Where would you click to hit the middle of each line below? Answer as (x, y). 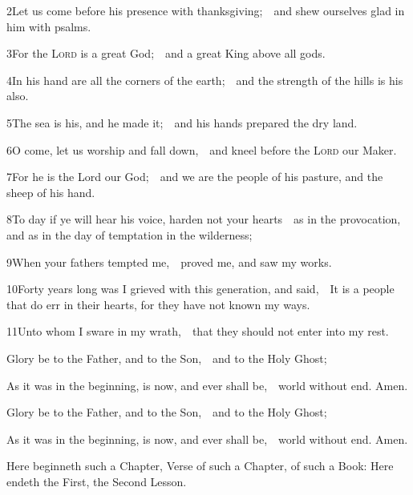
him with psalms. (49, 26)
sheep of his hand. (51, 192)
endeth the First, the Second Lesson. (97, 481)
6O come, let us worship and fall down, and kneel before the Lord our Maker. (202, 149)
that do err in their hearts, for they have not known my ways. (158, 304)
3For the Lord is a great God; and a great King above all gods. (166, 53)
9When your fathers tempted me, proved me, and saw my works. (169, 262)
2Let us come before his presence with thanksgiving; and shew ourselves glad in (206, 10)
